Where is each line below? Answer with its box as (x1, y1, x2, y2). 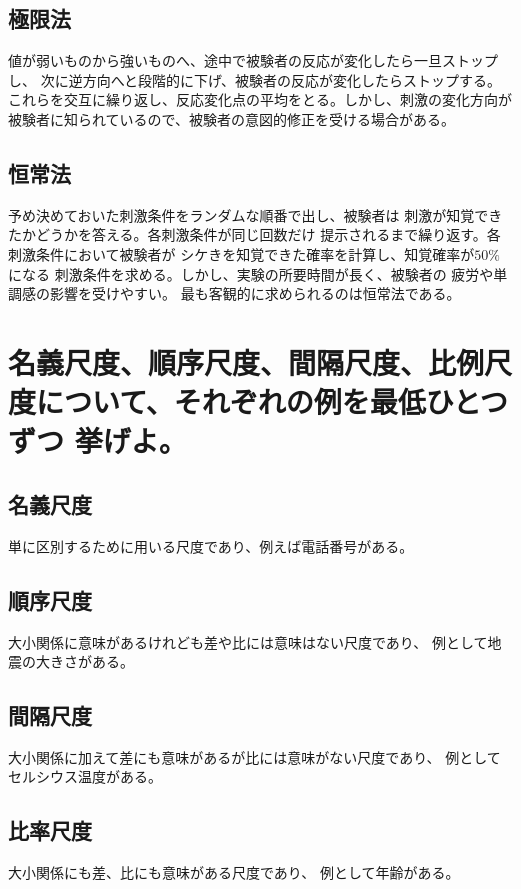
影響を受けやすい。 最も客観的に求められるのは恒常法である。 (49, 283, 461, 304)
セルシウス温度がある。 (8, 766, 162, 787)
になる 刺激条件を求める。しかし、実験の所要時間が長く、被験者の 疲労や (8, 263, 494, 284)
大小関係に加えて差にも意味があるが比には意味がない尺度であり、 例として (8, 746, 501, 767)
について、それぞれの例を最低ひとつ (36, 381, 508, 422)
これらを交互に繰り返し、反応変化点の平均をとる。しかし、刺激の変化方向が (8, 89, 512, 110)
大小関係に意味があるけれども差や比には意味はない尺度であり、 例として (8, 631, 488, 652)
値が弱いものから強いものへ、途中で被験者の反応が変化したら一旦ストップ (8, 50, 498, 71)
